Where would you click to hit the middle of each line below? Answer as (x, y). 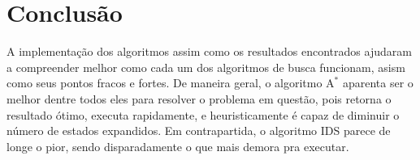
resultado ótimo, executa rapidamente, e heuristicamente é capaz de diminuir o (203, 114)
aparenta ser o (378, 83)
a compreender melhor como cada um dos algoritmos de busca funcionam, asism (206, 67)
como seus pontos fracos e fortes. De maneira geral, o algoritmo (165, 83)
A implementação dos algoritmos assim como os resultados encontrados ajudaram (209, 51)
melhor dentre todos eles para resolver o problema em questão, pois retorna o (199, 98)
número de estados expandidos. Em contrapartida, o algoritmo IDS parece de (199, 131)
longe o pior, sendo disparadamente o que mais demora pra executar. (178, 146)
